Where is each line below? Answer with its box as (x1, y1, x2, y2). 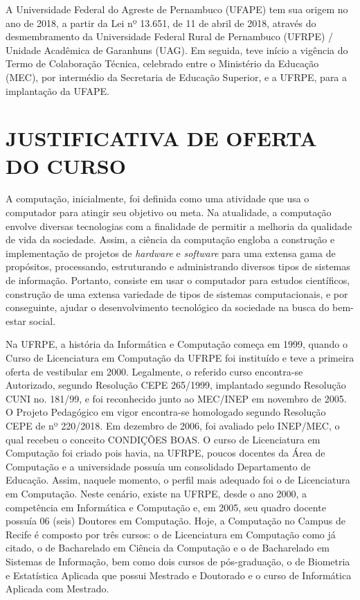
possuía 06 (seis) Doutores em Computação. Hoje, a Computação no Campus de (6, 513, 346, 528)
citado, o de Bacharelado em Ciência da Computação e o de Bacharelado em (6, 540, 330, 555)
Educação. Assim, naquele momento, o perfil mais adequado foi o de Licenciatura (6, 473, 350, 487)
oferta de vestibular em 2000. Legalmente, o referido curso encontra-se (6, 364, 303, 378)
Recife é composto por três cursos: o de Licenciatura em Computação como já (6, 527, 336, 541)
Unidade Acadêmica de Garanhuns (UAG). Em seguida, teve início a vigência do (6, 42, 348, 57)
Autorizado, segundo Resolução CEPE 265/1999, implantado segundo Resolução (6, 378, 346, 392)
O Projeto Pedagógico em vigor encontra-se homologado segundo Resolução (6, 405, 326, 419)
